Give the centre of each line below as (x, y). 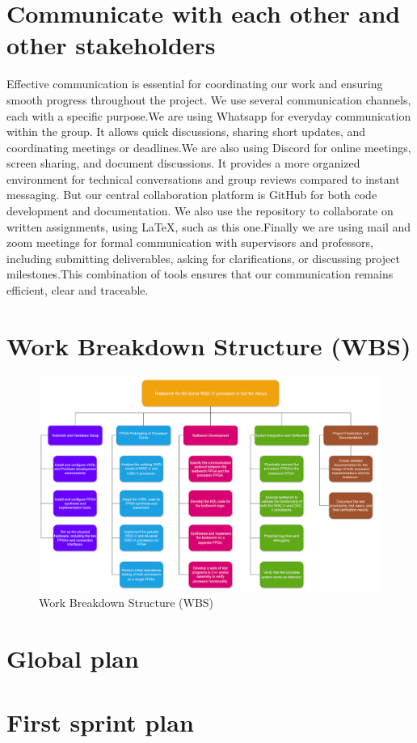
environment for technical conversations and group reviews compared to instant (203, 178)
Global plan (73, 658)
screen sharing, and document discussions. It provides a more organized (183, 163)
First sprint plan (100, 722)
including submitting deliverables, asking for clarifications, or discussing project (203, 258)
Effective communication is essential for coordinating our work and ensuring (195, 84)
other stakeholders (111, 45)
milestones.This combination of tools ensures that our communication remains (200, 274)
